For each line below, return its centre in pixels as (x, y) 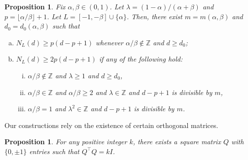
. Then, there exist (155, 16)
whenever (109, 42)
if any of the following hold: (141, 59)
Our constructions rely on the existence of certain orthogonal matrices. (111, 125)
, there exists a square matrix (177, 142)
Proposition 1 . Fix (35, 6)
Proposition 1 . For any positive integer (66, 142)
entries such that (54, 151)
